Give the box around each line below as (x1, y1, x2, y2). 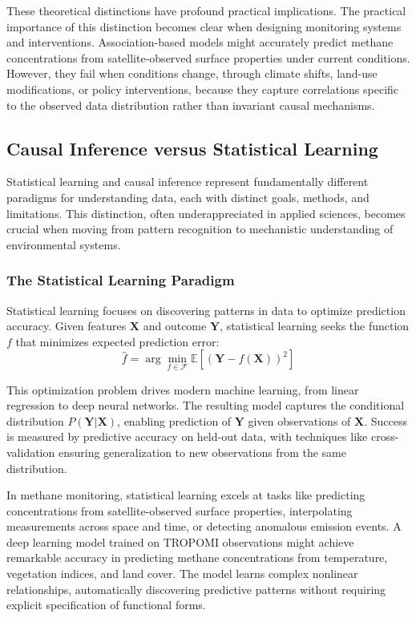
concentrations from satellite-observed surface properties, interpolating (6, 502, 353, 519)
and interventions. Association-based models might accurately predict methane (6, 34, 394, 50)
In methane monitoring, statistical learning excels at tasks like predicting (6, 487, 366, 503)
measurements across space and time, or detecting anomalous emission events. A (6, 518, 402, 535)
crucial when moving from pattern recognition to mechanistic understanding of (6, 220, 394, 237)
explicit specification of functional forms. (6, 596, 206, 613)
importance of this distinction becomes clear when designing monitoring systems (6, 18, 402, 34)
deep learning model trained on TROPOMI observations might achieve (6, 533, 354, 550)
